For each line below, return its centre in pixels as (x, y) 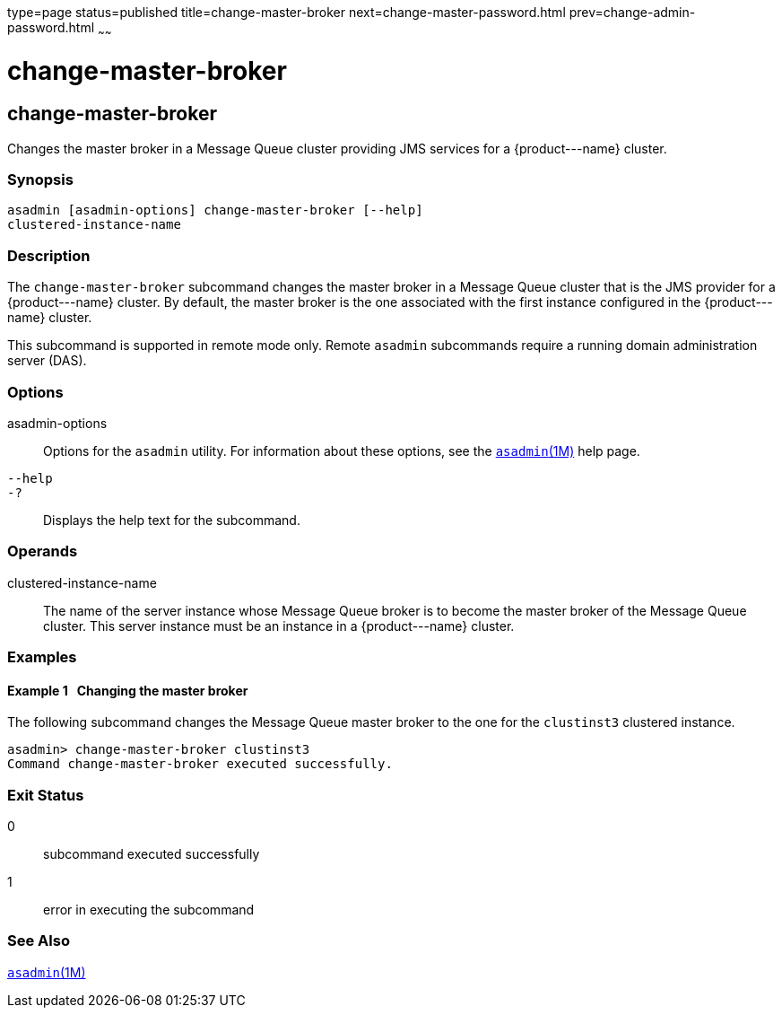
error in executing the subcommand (149, 910)
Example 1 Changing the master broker (128, 690)
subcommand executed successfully (152, 854)
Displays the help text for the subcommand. (172, 520)
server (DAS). (47, 361)
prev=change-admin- (632, 12)
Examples (42, 657)
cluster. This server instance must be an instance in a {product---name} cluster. (279, 626)
